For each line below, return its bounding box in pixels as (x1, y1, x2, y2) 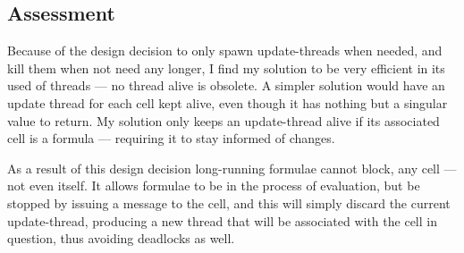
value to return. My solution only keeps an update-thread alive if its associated (7, 111, 440, 130)
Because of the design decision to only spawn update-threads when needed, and (7, 41, 443, 60)
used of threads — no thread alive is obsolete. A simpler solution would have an (7, 76, 445, 95)
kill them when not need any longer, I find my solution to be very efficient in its (7, 58, 445, 77)
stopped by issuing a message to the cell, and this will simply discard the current (7, 193, 451, 212)
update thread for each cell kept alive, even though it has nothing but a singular (7, 93, 448, 112)
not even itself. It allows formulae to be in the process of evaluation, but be (7, 176, 420, 195)
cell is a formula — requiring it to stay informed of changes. (7, 129, 335, 148)
